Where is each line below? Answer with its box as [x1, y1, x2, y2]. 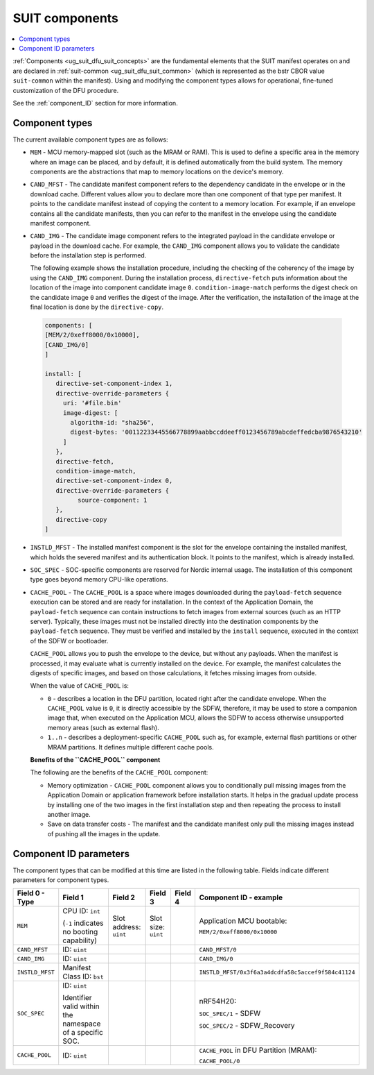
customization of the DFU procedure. [12, 86, 119, 94]
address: [112, 922, 141, 931]
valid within [62, 1001, 100, 1011]
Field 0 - [17, 888, 45, 898]
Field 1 [62, 892, 84, 902]
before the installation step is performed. [30, 251, 147, 260]
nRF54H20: [199, 997, 237, 1006]
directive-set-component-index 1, [55, 380, 173, 388]
